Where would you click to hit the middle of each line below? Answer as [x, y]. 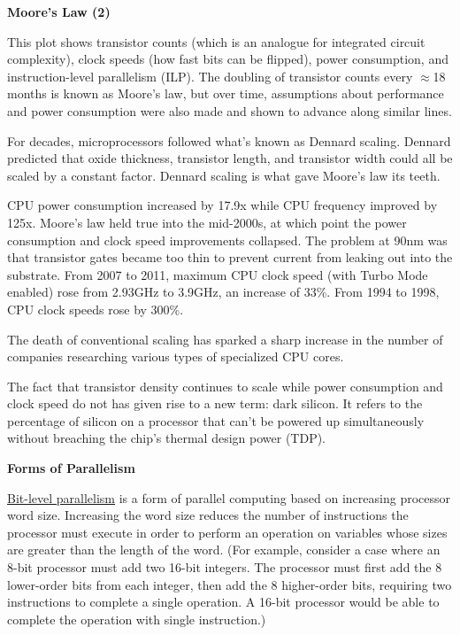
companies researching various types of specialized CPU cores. [176, 356]
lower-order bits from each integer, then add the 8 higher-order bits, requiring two [230, 584]
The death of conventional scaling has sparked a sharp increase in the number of [225, 339]
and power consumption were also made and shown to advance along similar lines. [230, 110]
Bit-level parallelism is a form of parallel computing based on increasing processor [229, 497]
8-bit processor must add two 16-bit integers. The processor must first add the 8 [225, 567]
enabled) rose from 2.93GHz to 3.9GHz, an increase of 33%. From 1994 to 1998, [223, 292]
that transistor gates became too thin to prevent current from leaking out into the [230, 257]
